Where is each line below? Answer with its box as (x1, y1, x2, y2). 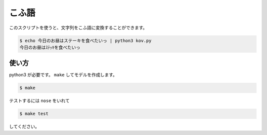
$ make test (19, 111, 49, 117)
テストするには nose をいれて (9, 98, 70, 103)
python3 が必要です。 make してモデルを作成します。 (9, 72, 117, 78)
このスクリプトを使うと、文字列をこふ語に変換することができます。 (9, 25, 148, 31)
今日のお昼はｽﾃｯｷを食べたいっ (19, 44, 81, 50)
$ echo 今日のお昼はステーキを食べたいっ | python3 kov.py (19, 37, 152, 43)
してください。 (9, 124, 40, 130)
